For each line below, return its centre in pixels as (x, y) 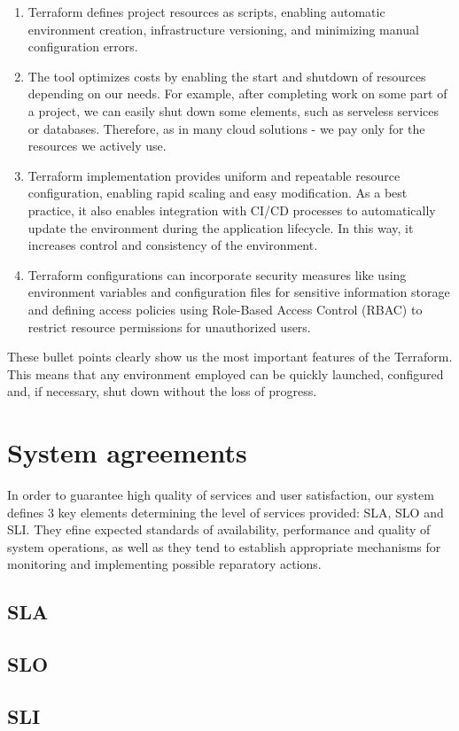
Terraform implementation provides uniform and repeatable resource (214, 175)
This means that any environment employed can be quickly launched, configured (226, 373)
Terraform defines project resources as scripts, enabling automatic (206, 12)
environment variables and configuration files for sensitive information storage (239, 292)
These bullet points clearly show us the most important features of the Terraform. (230, 357)
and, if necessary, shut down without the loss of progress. (162, 391)
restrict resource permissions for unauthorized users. (169, 327)
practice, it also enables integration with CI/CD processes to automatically (232, 210)
